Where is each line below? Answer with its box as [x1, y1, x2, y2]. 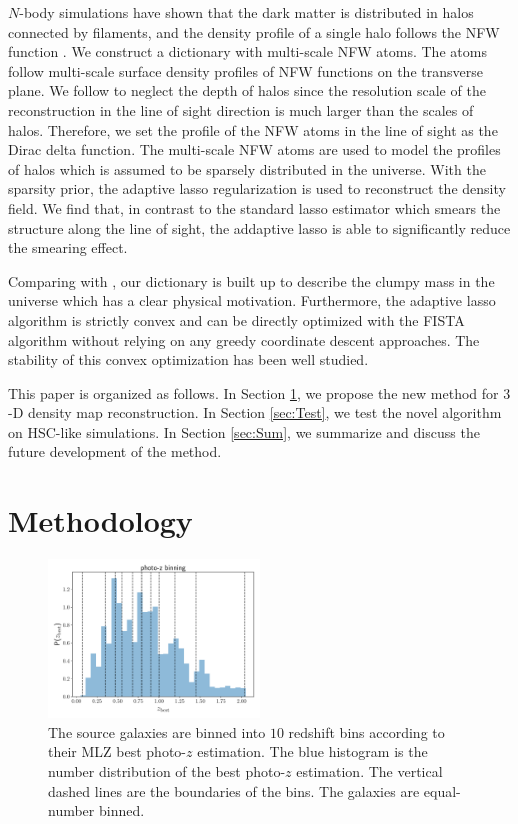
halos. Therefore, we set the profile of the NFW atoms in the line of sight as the [8, 119, 498, 140]
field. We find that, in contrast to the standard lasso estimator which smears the [8, 197, 501, 218]
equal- [423, 780, 461, 801]
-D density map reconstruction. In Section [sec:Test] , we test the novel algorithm [8, 402, 502, 423]
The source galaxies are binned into [48, 721, 266, 742]
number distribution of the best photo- [48, 760, 286, 781]
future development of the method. [8, 441, 222, 462]
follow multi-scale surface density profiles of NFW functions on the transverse [8, 60, 483, 81]
